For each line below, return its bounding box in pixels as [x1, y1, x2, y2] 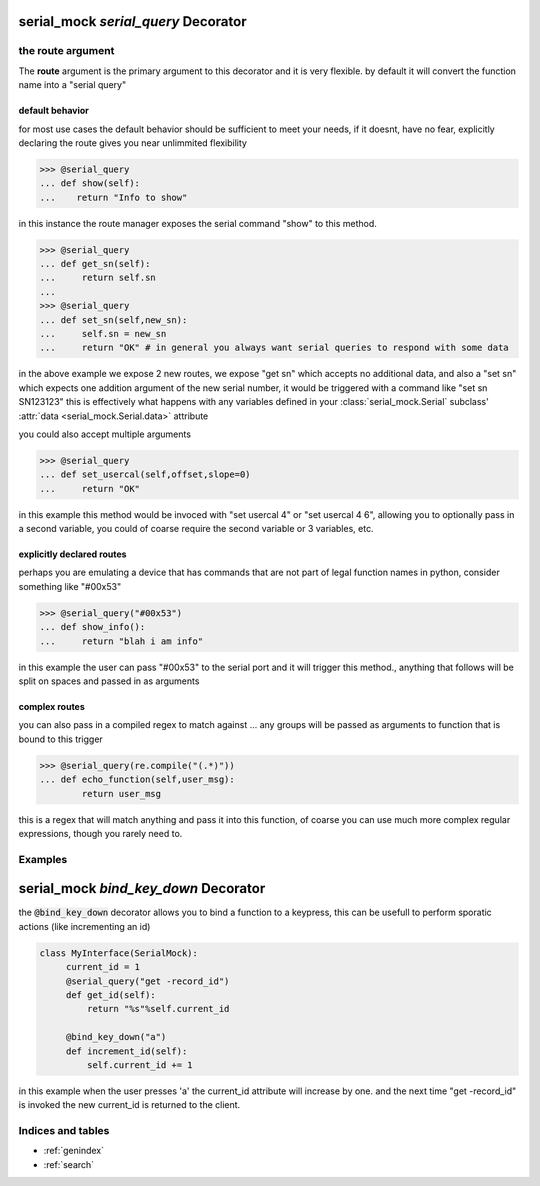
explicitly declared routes [18, 548, 127, 560]
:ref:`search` [43, 1158, 95, 1170]
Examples [18, 852, 68, 866]
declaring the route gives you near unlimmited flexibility [18, 136, 247, 149]
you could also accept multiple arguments [18, 428, 192, 440]
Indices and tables [18, 1124, 110, 1138]
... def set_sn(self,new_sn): [39, 314, 188, 325]
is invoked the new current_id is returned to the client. [18, 1099, 241, 1111]
